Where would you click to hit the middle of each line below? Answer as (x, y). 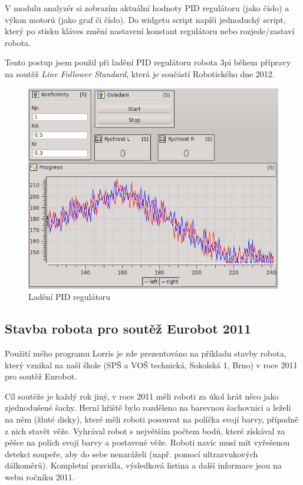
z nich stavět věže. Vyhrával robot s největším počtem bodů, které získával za (145, 430)
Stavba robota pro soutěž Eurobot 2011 (128, 329)
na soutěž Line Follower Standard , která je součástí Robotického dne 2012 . (140, 73)
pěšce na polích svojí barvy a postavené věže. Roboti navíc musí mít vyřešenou (147, 442)
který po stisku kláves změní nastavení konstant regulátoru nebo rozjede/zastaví (150, 31)
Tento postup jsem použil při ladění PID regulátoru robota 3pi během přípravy (148, 62)
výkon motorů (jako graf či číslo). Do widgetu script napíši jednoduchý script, (145, 19)
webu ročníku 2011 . (40, 476)
